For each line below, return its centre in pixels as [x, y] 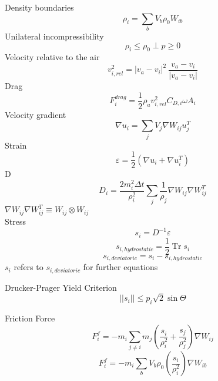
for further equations [120, 267]
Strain [16, 145]
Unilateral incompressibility [54, 36]
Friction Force [30, 318]
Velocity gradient [36, 114]
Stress [15, 221]
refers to [28, 267]
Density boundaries [39, 7]
